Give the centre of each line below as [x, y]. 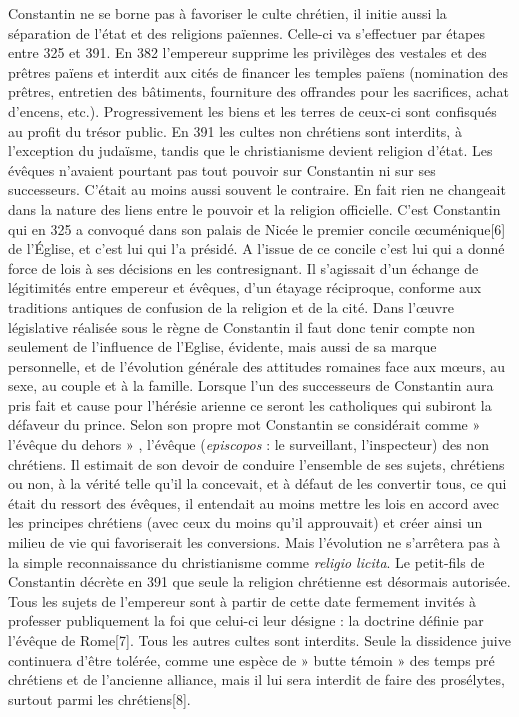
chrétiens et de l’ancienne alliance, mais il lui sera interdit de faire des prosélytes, [256, 679]
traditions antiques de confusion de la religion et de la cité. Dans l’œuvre [231, 306]
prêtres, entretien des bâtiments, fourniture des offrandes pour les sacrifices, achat [259, 91]
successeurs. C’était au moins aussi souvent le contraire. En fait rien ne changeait [257, 189]
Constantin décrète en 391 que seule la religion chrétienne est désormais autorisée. [259, 581]
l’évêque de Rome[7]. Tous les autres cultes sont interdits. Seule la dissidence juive [259, 640]
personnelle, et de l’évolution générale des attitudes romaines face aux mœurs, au [257, 365]
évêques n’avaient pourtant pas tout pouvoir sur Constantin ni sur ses [222, 169]
